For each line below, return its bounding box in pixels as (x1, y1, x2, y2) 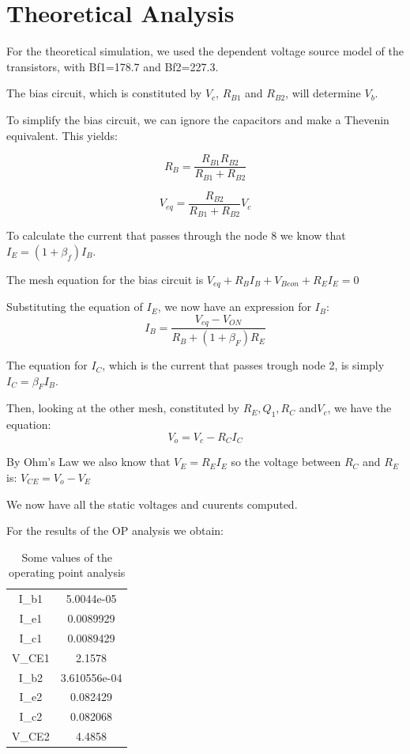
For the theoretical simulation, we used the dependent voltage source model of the (6, 43, 404, 59)
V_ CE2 (12, 728, 50, 745)
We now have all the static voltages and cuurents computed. (6, 495, 298, 512)
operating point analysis (9, 564, 126, 581)
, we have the (327, 400, 392, 416)
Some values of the (21, 548, 112, 565)
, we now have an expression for (157, 298, 311, 315)
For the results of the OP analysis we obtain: (6, 522, 224, 539)
